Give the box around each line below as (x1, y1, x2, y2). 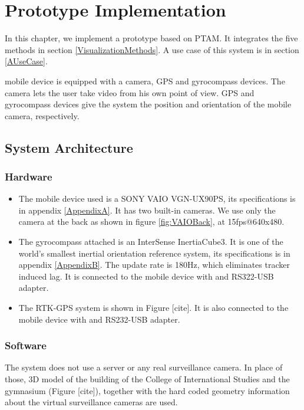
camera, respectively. (5, 109, 80, 122)
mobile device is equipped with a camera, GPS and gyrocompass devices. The (5, 74, 285, 87)
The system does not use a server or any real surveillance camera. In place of (5, 361, 283, 373)
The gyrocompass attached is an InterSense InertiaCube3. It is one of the (18, 235, 283, 248)
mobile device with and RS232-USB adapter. (18, 313, 180, 325)
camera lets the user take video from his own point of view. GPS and (5, 86, 255, 99)
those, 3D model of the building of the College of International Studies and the (5, 373, 290, 385)
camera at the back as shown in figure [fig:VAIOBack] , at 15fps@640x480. (18, 215, 285, 228)
